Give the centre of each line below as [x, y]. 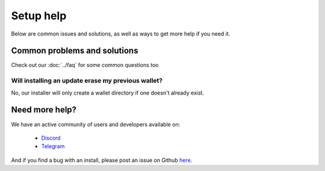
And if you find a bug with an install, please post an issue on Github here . [102, 160]
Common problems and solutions [75, 51]
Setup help [39, 16]
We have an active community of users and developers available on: [96, 124]
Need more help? [44, 110]
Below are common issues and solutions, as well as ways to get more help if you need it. [121, 34]
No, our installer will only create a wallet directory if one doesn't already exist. [108, 93]
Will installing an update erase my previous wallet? [87, 81]
